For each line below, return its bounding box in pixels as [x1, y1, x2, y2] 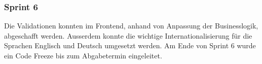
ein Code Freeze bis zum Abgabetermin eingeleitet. [4, 50, 162, 60]
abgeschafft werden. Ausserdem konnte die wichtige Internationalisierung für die [4, 30, 252, 41]
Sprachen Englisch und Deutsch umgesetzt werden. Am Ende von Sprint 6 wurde [4, 40, 256, 51]
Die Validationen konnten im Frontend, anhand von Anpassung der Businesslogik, [4, 20, 258, 31]
